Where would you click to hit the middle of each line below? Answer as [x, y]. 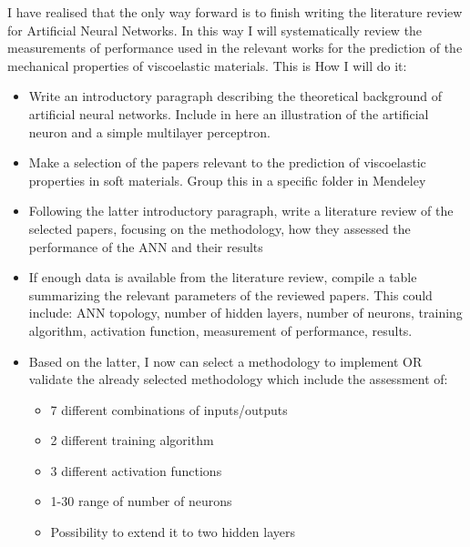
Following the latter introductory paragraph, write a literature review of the [241, 211]
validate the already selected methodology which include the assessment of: [238, 379]
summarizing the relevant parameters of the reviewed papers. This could [230, 294]
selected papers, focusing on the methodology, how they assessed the [220, 228]
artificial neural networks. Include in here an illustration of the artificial [229, 113]
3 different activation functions [136, 470]
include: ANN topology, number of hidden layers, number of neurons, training [245, 313]
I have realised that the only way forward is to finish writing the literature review [235, 12]
